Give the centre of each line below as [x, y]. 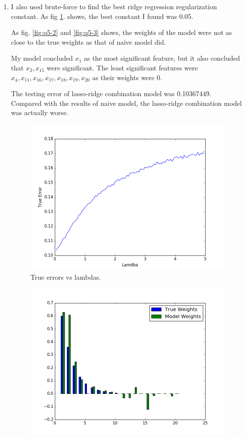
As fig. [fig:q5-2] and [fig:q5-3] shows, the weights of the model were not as [121, 32]
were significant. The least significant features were [122, 67]
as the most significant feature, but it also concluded [162, 58]
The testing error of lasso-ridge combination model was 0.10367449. [111, 93]
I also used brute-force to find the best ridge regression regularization [114, 6]
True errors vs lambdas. [66, 277]
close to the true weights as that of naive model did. [88, 42]
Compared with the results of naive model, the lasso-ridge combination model [126, 103]
